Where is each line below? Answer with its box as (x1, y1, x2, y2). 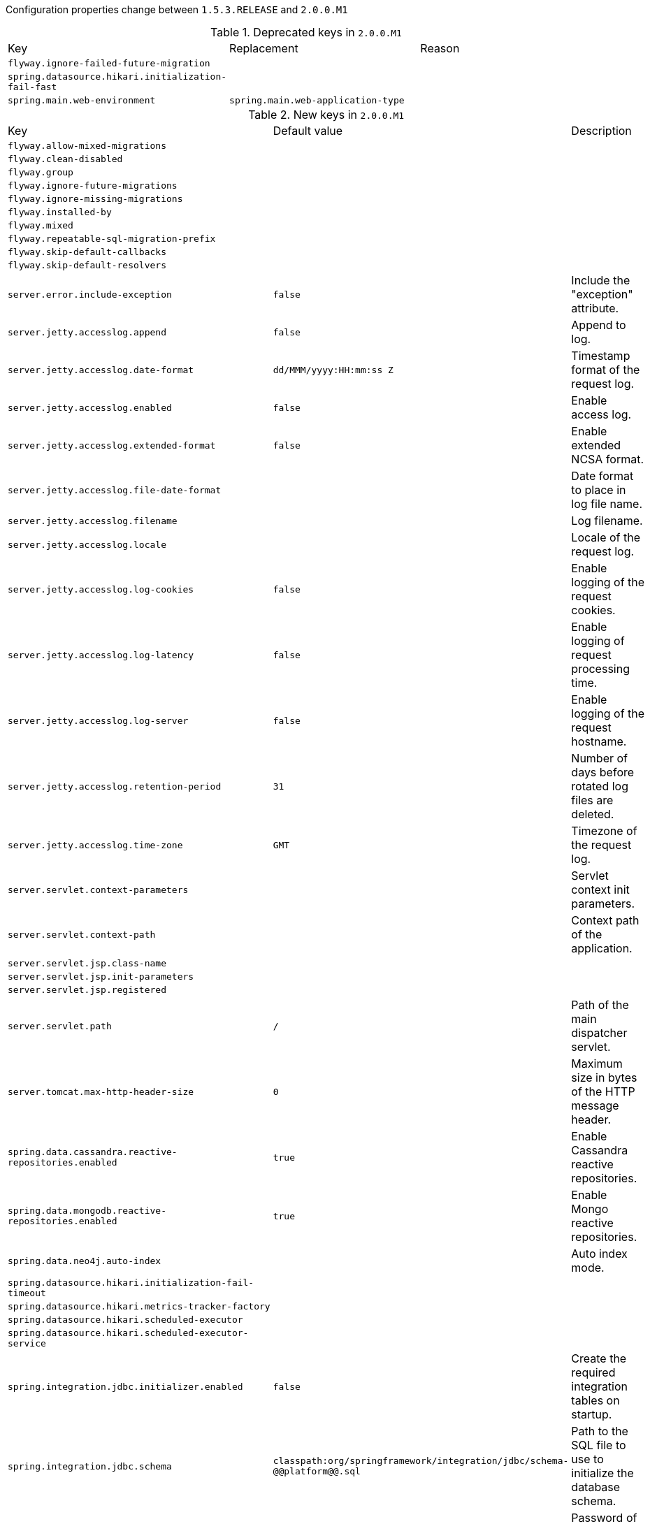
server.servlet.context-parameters (8, 884, 189, 895)
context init (571, 883, 630, 897)
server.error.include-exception (8, 289, 172, 300)
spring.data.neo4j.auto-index (8, 1255, 161, 1266)
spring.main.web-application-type (229, 95, 405, 106)
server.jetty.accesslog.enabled (8, 402, 172, 413)
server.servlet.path (8, 1020, 112, 1031)
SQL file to (571, 1438, 626, 1452)
